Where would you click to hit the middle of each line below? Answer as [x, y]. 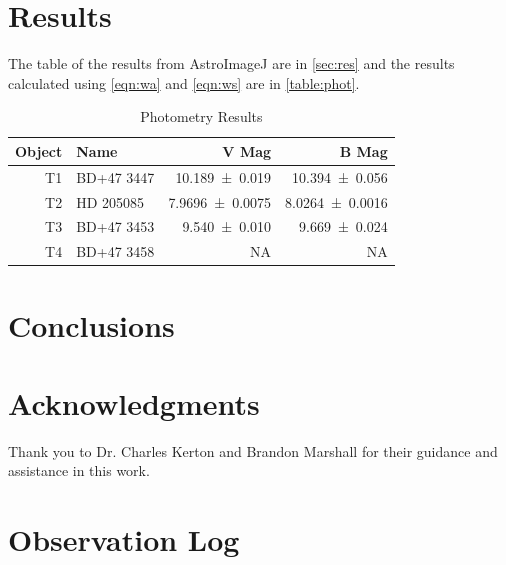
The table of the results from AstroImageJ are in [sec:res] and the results [231, 63]
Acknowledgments [134, 402]
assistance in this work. [79, 470]
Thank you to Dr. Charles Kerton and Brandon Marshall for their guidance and [253, 450]
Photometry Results [201, 116]
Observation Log [124, 539]
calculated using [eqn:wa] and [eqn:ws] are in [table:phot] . [184, 82]
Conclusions [91, 324]
